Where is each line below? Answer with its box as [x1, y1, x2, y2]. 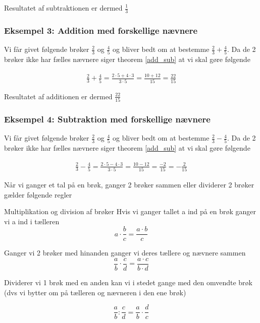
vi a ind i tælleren [4, 216, 60, 226]
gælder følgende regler [4, 189, 72, 200]
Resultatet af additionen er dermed [4, 91, 113, 101]
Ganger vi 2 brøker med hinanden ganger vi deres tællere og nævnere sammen [4, 247, 246, 258]
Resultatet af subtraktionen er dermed [4, 3, 123, 13]
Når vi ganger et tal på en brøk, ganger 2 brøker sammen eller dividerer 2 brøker [4, 179, 254, 189]
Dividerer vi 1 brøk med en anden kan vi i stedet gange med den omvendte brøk [4, 277, 252, 287]
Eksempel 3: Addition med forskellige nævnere [4, 24, 198, 36]
